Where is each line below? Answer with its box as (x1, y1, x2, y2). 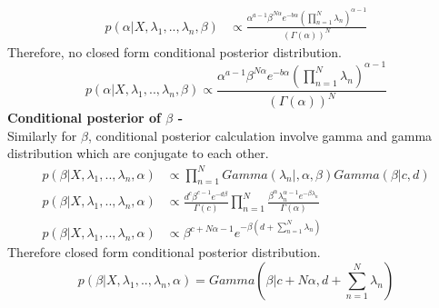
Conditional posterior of (7, 108, 161, 127)
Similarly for (7, 125, 77, 144)
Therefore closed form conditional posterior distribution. (7, 243, 321, 262)
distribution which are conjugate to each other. (7, 144, 269, 163)
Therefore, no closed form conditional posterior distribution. (7, 42, 343, 61)
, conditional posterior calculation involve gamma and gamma (87, 125, 433, 144)
